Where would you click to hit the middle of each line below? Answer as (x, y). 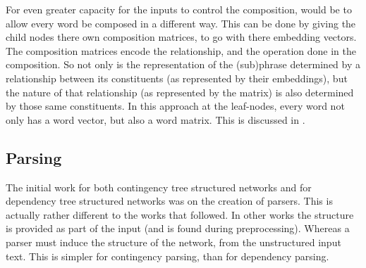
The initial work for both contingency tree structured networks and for (159, 187)
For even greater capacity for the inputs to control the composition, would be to (179, 9)
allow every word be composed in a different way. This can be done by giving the (181, 23)
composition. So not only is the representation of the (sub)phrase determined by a (183, 64)
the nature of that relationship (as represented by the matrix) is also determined (180, 92)
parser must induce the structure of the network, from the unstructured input (173, 242)
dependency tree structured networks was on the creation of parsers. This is (169, 201)
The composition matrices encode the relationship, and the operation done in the (181, 50)
